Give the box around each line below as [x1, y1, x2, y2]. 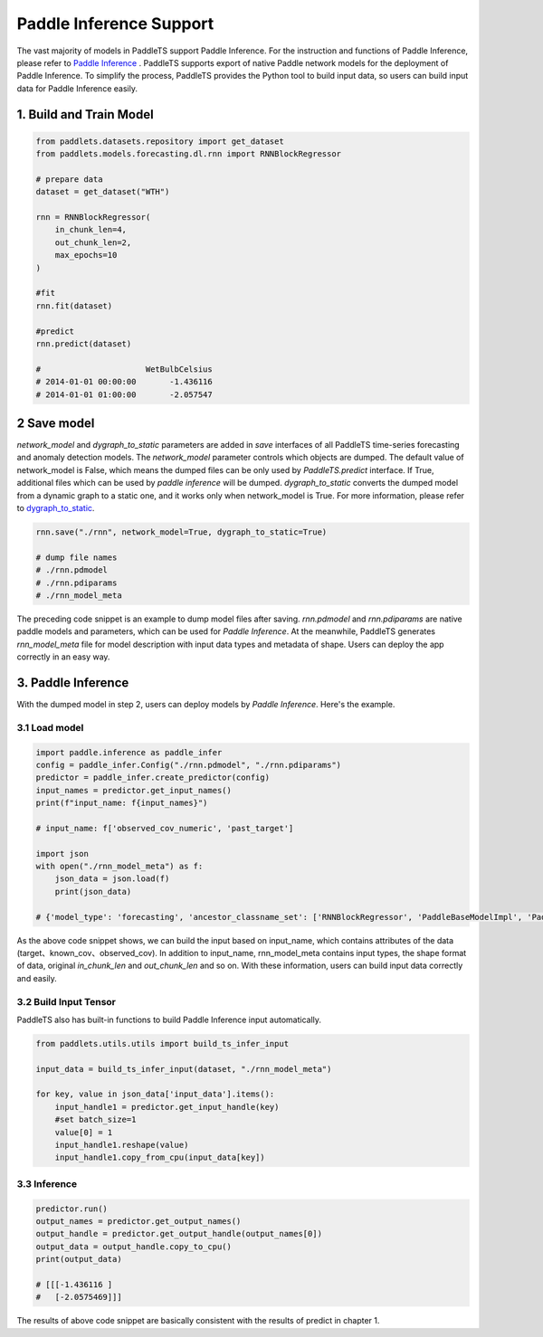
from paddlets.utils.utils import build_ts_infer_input [35, 1038, 290, 1048]
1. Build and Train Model [16, 107, 154, 122]
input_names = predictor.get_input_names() [35, 785, 233, 795]
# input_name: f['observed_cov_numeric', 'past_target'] [35, 823, 294, 833]
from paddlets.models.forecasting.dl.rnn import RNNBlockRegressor [35, 149, 342, 159]
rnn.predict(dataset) [35, 338, 132, 348]
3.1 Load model [16, 721, 84, 734]
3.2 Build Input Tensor [16, 995, 117, 1008]
